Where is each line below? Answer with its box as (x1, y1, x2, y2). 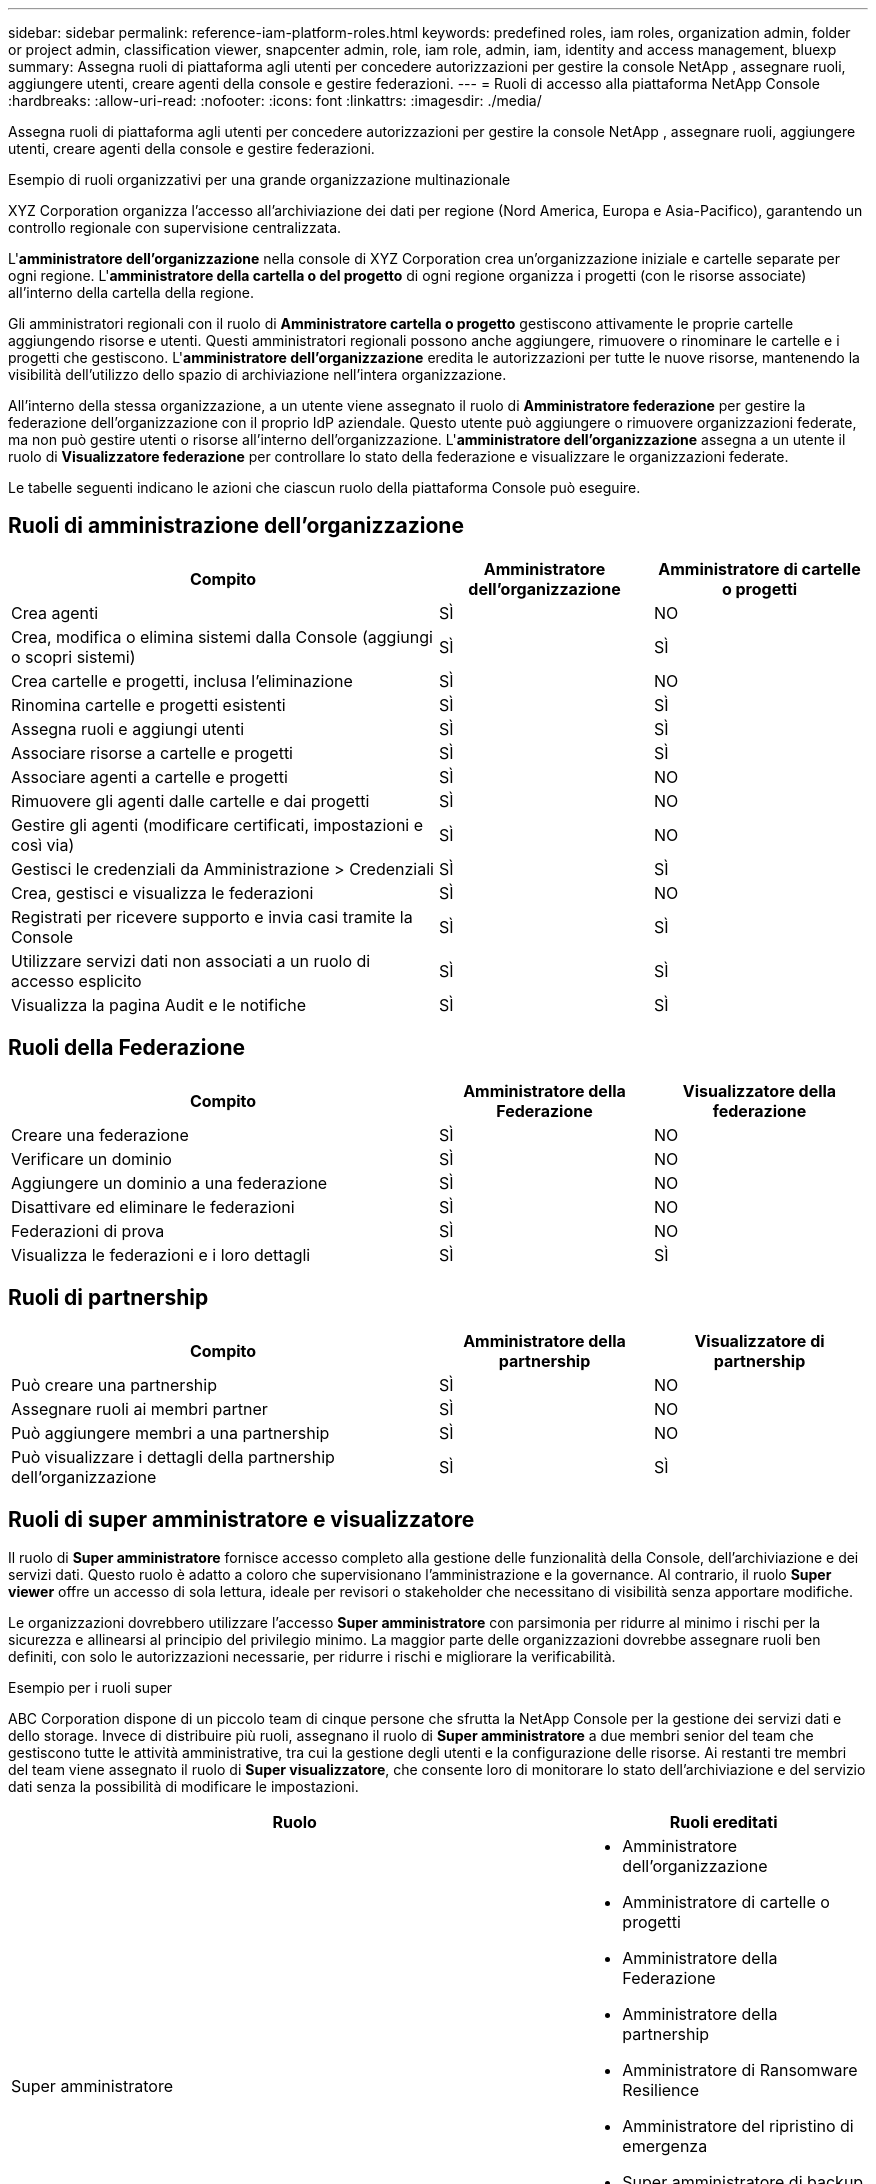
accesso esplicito (11, 970, 142, 991)
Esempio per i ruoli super (8, 1679, 173, 1697)
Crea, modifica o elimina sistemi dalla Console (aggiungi (11, 626, 433, 647)
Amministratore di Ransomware (622, 2060, 858, 2081)
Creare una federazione (11, 1124, 189, 1145)
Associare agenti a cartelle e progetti (11, 766, 288, 787)
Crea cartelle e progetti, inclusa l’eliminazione (11, 670, 353, 691)
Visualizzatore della (682, 1080, 837, 1101)
